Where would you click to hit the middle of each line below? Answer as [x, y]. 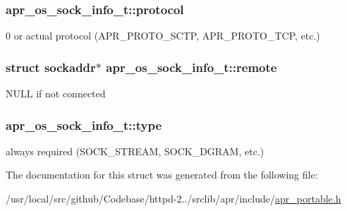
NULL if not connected [56, 94]
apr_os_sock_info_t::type [84, 125]
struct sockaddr [51, 67]
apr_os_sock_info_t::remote [191, 67]
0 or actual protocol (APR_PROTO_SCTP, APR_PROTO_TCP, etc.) [163, 36]
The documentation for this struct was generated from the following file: [162, 175]
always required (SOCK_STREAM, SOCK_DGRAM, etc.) [135, 151]
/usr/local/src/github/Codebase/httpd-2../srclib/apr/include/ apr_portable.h [173, 199]
